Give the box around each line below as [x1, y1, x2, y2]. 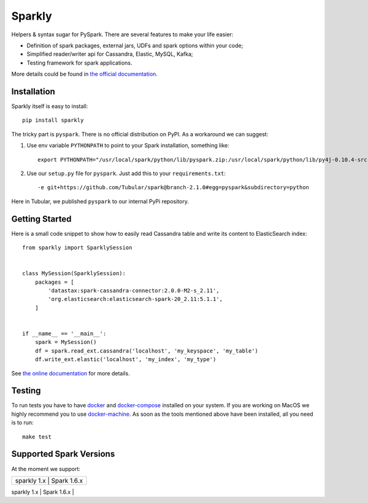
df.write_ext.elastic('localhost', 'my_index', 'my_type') [34, 356, 217, 363]
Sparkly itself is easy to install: [11, 103, 88, 110]
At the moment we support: [11, 465, 81, 472]
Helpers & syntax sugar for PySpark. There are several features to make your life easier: [11, 31, 234, 38]
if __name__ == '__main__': [22, 330, 107, 337]
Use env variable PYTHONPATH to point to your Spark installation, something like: [26, 142, 229, 149]
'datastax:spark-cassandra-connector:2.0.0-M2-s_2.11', [48, 287, 220, 294]
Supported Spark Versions [11, 449, 115, 459]
